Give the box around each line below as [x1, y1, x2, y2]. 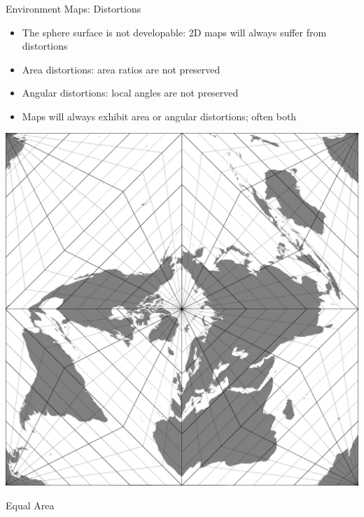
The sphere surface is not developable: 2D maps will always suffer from [22, 24, 327, 39]
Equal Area [6, 498, 55, 513]
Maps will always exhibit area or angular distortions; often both [22, 108, 297, 123]
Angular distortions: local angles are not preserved [22, 85, 239, 100]
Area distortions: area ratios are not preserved [22, 62, 220, 76]
